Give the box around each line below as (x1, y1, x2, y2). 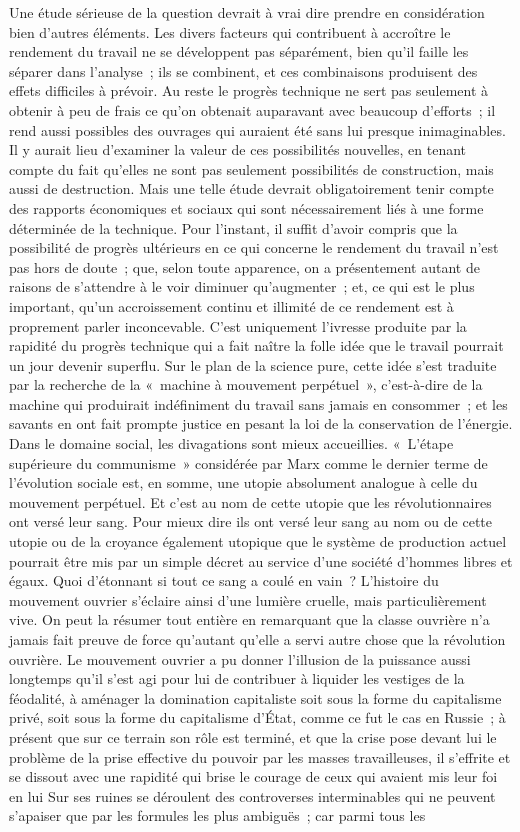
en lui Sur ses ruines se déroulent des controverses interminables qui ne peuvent (9, 785, 496, 806)
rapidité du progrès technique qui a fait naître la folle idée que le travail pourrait (9, 335, 504, 356)
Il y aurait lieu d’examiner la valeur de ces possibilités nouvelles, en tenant (9, 139, 467, 160)
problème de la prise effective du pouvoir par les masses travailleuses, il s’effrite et (9, 746, 511, 767)
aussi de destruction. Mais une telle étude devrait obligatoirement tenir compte (9, 178, 494, 199)
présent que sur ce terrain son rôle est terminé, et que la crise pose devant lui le (9, 726, 497, 747)
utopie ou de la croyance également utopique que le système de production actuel (9, 531, 507, 552)
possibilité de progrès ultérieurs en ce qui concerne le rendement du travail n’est (9, 237, 499, 258)
